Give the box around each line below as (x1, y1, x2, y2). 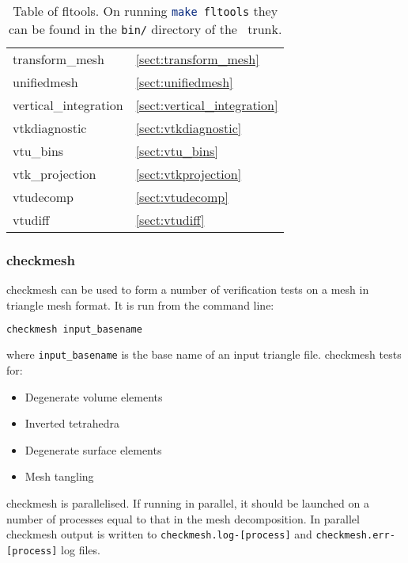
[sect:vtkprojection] (135, 165, 242, 183)
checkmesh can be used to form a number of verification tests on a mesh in (6, 281, 369, 298)
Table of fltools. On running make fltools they (13, 2, 278, 20)
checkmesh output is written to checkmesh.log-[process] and (6, 526, 312, 542)
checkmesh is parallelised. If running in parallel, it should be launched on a (6, 494, 369, 511)
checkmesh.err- (315, 530, 395, 542)
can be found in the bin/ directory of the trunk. (9, 20, 282, 38)
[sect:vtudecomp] (135, 188, 229, 206)
